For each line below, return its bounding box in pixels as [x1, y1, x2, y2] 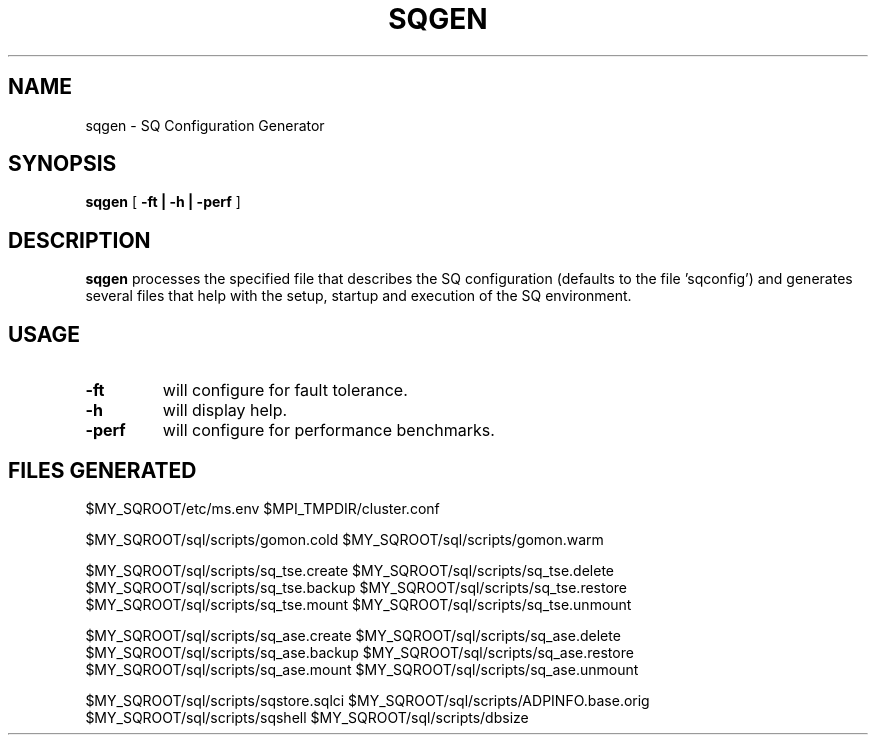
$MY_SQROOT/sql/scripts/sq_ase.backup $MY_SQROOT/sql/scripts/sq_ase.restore [85, 643, 634, 661]
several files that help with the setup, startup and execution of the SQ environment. [85, 287, 632, 305]
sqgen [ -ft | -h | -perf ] [85, 193, 241, 211]
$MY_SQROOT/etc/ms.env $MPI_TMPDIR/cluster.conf [85, 499, 440, 517]
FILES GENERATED [8, 457, 197, 483]
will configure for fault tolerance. [162, 380, 408, 401]
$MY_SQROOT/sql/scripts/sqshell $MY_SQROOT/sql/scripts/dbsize [85, 708, 529, 726]
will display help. [162, 400, 288, 421]
